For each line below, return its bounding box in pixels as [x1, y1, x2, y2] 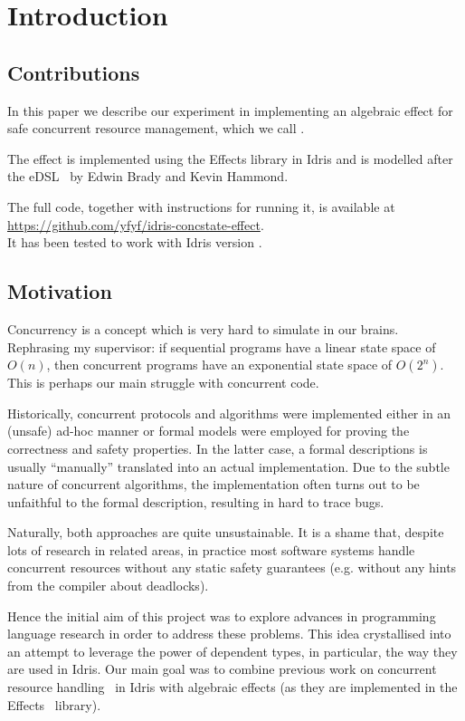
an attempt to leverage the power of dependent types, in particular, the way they [7, 641, 458, 660]
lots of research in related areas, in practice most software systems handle [7, 540, 415, 559]
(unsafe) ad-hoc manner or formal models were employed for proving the [7, 421, 410, 440]
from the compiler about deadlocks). [7, 576, 209, 595]
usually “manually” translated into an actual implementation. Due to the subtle [7, 457, 450, 476]
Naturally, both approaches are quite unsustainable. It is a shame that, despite [7, 523, 444, 542]
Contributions [7, 58, 140, 86]
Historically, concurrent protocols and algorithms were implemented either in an [7, 403, 451, 422]
